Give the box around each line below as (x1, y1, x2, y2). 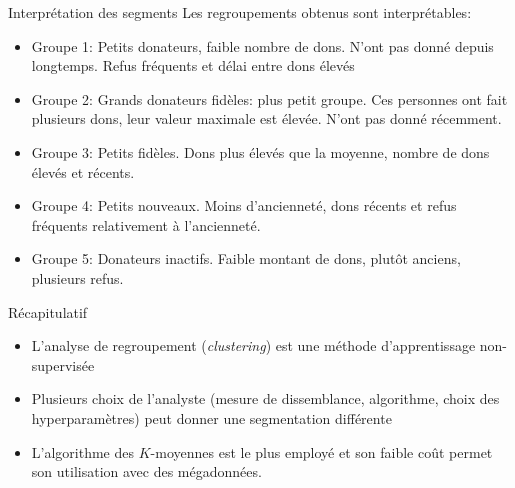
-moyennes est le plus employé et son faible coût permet (150, 441, 493, 462)
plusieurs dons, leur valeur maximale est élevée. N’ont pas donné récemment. (31, 108, 502, 129)
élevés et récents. (31, 161, 135, 182)
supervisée (31, 354, 95, 375)
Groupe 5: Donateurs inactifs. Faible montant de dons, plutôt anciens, (31, 248, 461, 269)
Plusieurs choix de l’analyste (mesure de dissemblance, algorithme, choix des (31, 388, 500, 409)
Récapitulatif (8, 301, 88, 322)
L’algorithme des (31, 441, 134, 462)
